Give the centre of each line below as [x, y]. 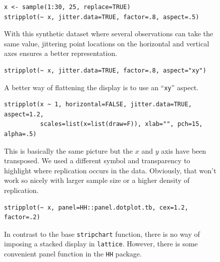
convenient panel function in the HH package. [73, 254]
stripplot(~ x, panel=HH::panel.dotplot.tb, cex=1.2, [96, 207]
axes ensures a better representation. [61, 53]
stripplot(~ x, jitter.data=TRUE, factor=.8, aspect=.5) [102, 17]
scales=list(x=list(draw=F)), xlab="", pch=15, [121, 124]
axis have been [184, 150]
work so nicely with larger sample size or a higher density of [97, 180]
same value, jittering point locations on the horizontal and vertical [107, 43]
